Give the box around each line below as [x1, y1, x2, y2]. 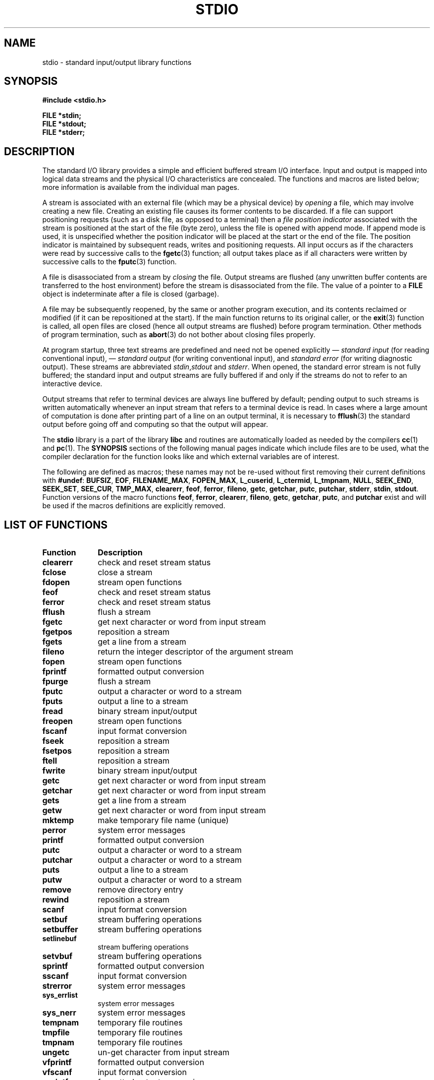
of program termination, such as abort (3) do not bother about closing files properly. [42, 330, 316, 339]
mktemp [42, 815, 74, 826]
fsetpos [42, 746, 72, 756]
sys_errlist [42, 991, 78, 1000]
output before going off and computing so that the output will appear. [42, 420, 268, 429]
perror [42, 825, 67, 836]
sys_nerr [42, 1008, 76, 1018]
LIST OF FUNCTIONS [4, 518, 108, 531]
